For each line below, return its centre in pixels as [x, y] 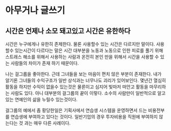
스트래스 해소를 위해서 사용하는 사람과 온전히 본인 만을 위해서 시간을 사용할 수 [82, 57]
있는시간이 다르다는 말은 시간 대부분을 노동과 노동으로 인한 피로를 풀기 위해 [89, 50]
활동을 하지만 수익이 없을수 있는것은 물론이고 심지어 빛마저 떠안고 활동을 [77, 87]
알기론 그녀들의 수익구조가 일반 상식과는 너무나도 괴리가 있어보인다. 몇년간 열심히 [86, 80]
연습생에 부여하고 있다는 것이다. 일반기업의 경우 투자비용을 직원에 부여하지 [84, 117]
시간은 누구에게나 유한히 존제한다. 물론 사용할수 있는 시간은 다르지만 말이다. [80, 44]
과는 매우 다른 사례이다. [47, 123]
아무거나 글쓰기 [35, 10]
